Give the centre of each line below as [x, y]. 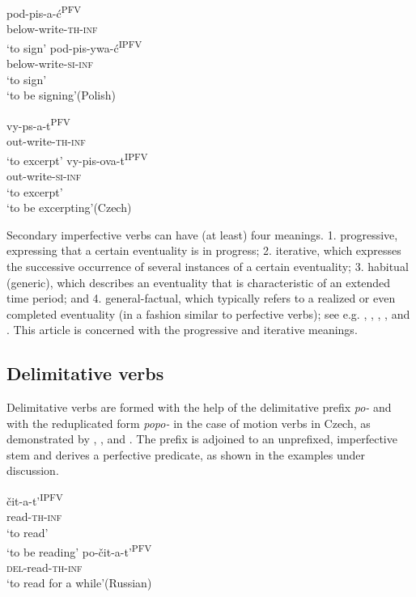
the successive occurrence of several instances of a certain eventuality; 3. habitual [208, 266]
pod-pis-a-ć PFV [44, 12]
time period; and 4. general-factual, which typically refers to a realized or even [201, 298]
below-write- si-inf [50, 64]
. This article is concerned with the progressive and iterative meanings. [182, 330]
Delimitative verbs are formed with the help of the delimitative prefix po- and [199, 407]
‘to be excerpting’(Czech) [69, 207]
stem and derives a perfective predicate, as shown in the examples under [186, 454]
